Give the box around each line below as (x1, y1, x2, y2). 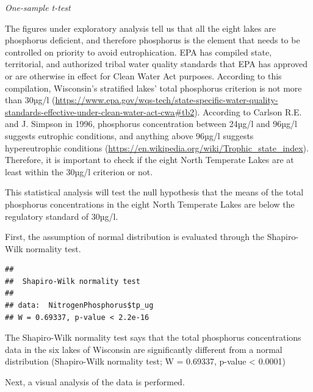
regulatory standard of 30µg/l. (5, 209, 118, 222)
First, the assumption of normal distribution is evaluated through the (5, 230, 265, 243)
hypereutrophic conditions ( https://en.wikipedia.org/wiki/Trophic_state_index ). (5, 141, 309, 154)
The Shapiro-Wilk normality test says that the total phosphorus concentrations (5, 331, 301, 344)
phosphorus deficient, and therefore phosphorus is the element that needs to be (5, 34, 300, 46)
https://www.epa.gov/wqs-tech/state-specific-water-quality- (55, 93, 278, 106)
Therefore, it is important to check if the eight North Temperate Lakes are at (5, 153, 294, 166)
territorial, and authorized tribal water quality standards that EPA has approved (5, 57, 308, 70)
